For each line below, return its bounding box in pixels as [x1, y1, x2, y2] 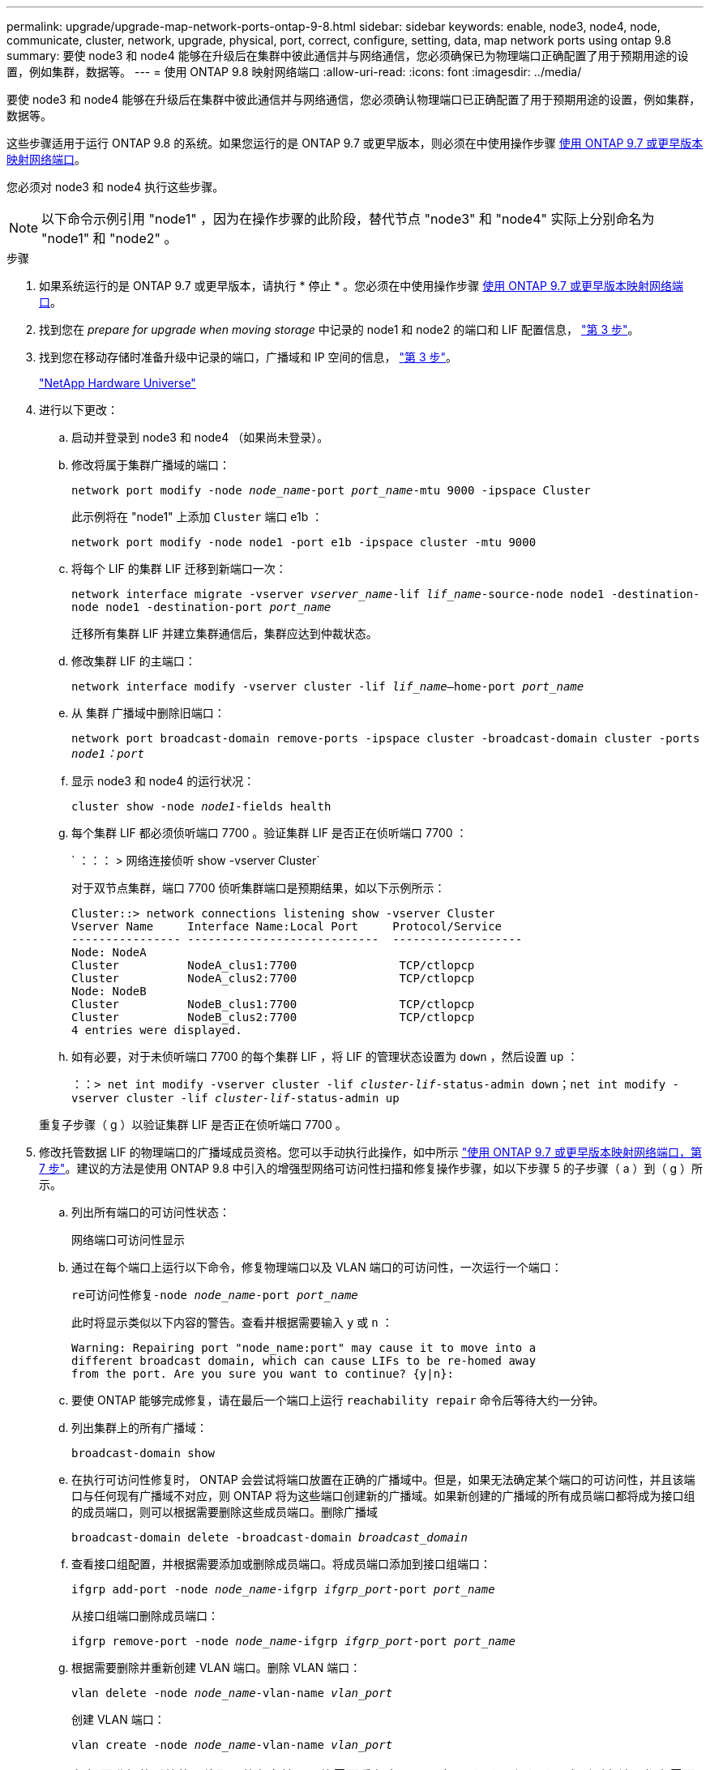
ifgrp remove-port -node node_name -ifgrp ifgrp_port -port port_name [71, 1635, 515, 1648]
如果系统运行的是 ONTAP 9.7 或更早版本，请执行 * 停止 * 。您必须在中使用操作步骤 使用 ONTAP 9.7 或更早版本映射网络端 [39, 279, 683, 293]
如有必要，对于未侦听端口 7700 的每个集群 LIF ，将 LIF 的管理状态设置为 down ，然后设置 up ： [71, 1050, 579, 1063]
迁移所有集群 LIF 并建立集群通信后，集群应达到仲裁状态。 [71, 626, 378, 640]
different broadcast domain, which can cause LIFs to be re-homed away [71, 1354, 537, 1367]
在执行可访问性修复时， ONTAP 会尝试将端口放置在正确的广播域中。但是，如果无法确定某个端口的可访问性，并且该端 [71, 1473, 695, 1486]
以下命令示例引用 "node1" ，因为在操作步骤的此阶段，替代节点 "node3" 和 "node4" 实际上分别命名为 [41, 211, 655, 227]
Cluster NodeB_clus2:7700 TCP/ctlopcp [71, 1011, 475, 1024]
